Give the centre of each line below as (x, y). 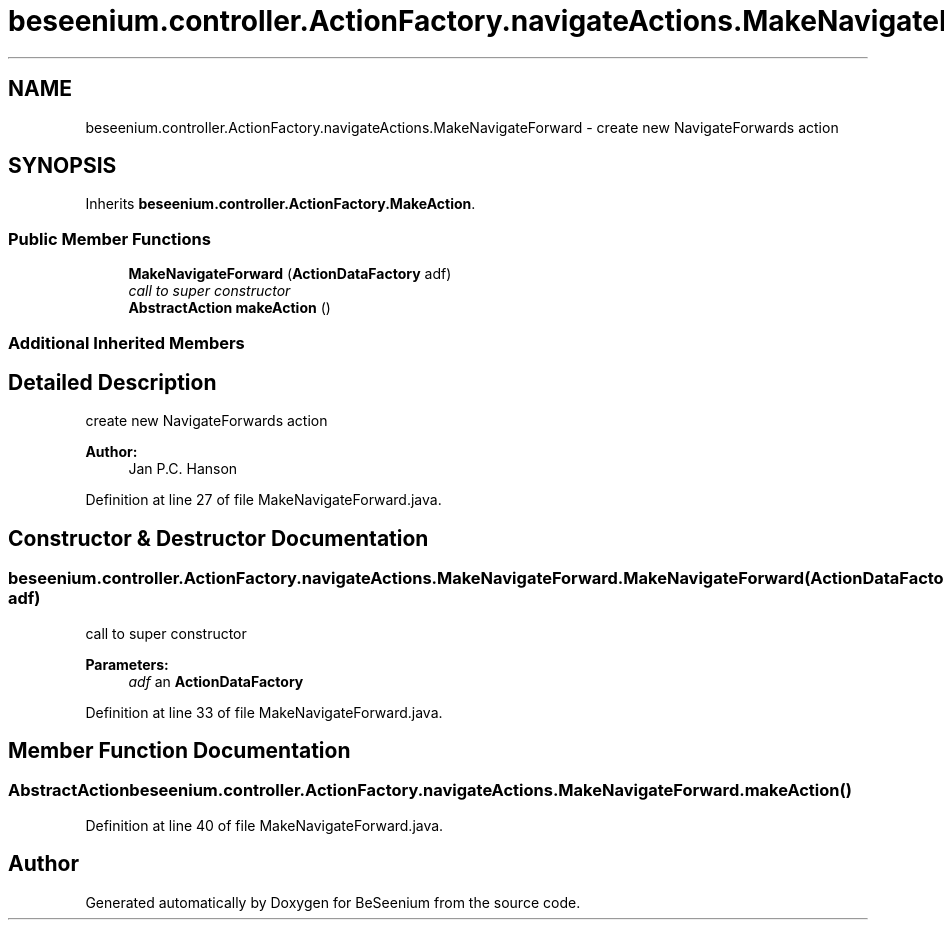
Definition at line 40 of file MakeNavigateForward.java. (264, 825)
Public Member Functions (109, 238)
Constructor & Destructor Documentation (218, 538)
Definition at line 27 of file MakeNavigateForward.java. (263, 500)
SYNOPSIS (62, 166)
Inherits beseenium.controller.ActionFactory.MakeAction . (280, 204)
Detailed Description (112, 382)
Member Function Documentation (179, 751)
